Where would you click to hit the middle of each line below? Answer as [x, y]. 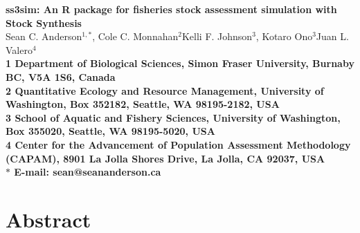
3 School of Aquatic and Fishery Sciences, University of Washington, [173, 117]
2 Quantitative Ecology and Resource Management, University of [165, 90]
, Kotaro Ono [284, 36]
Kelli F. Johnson [217, 36]
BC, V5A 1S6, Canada [61, 76]
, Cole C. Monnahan [135, 36]
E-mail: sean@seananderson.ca [88, 172]
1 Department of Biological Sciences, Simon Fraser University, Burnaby [180, 63]
